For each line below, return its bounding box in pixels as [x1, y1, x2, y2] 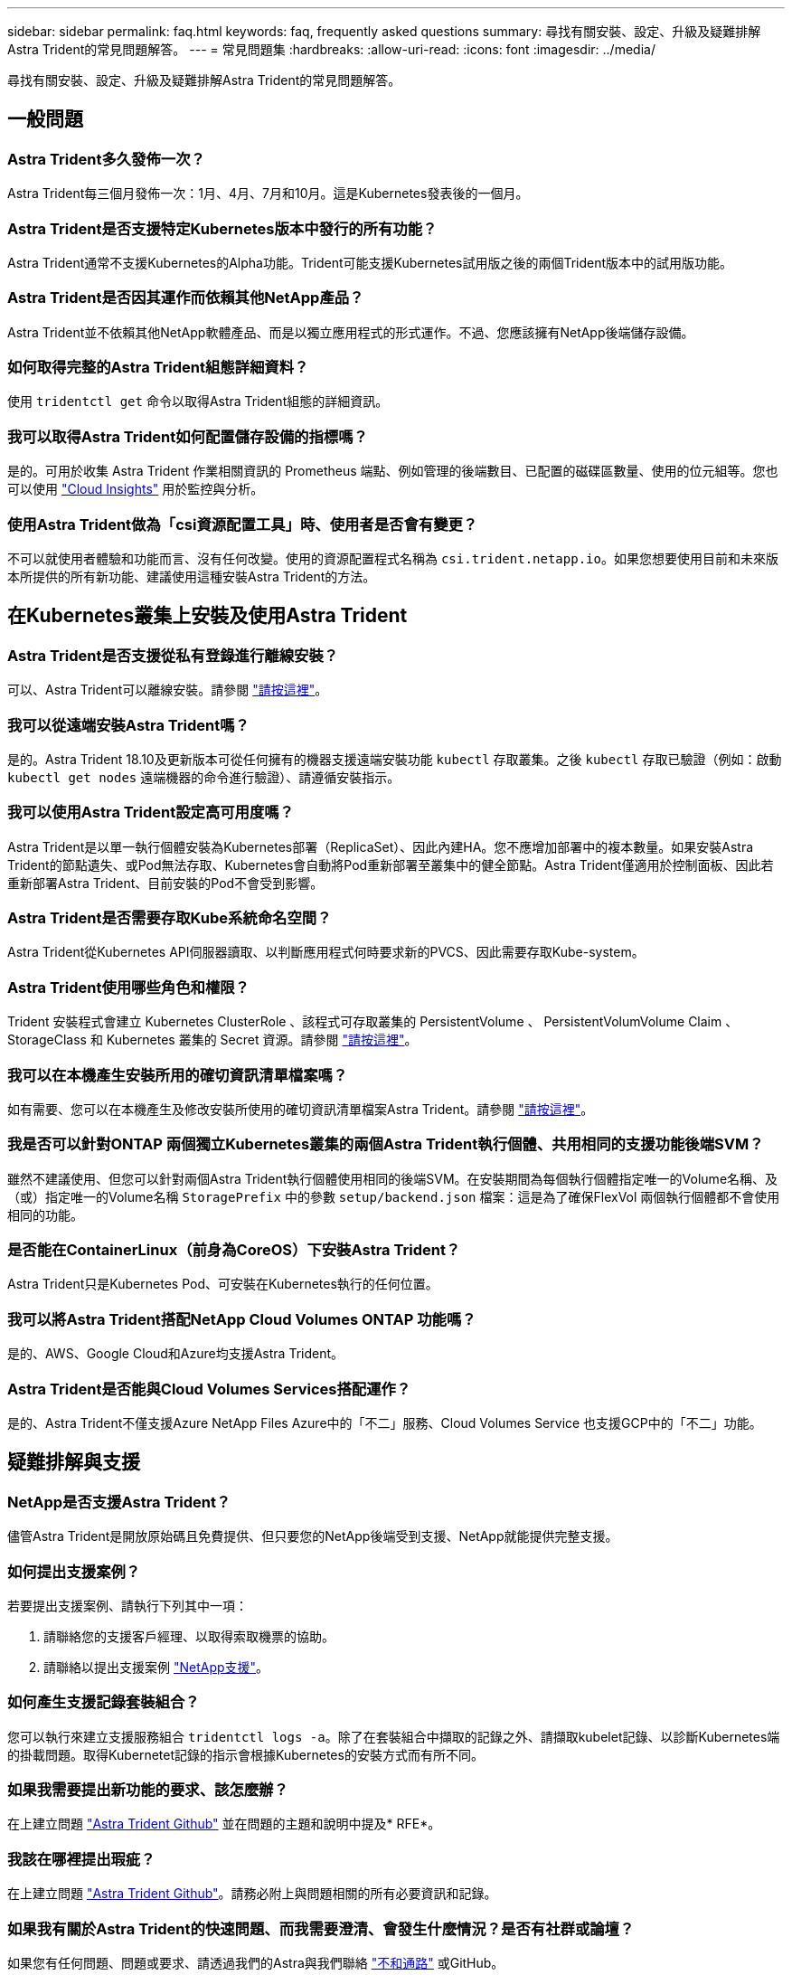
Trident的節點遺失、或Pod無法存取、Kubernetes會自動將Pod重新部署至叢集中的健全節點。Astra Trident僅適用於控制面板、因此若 [7, 856, 774, 873]
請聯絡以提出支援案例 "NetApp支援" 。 [43, 1658, 269, 1675]
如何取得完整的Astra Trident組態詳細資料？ [7, 358, 309, 377]
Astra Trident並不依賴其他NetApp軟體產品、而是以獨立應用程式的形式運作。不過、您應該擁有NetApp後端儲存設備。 [7, 324, 694, 340]
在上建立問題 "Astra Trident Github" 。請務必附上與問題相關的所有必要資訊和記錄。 [7, 1885, 497, 1902]
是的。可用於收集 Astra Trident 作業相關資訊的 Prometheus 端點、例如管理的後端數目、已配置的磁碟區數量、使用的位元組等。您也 [7, 463, 778, 479]
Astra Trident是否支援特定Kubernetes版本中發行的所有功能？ [7, 219, 438, 238]
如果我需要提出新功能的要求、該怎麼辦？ [7, 1781, 288, 1800]
